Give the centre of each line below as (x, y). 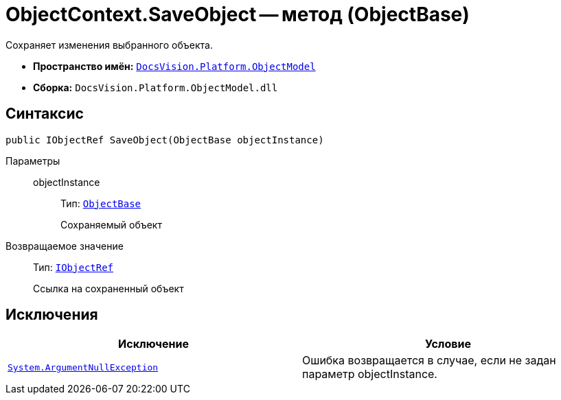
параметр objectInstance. (370, 374)
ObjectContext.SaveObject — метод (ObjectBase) (238, 14)
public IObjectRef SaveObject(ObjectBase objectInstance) (165, 140)
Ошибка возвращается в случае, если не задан (429, 361)
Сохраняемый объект (111, 224)
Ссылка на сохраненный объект (108, 288)
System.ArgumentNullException (83, 367)
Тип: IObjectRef (73, 267)
